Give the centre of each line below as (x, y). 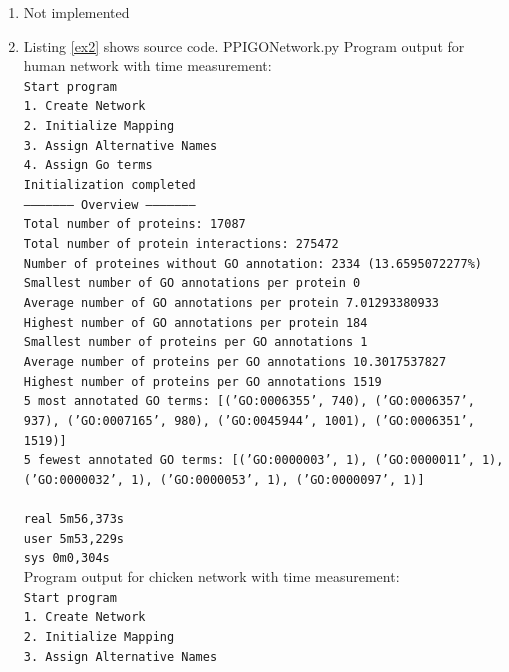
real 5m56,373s (74, 519)
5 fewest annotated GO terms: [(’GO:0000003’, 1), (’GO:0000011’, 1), (263, 460)
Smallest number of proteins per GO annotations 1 (195, 342)
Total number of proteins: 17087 (134, 224)
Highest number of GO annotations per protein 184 (195, 322)
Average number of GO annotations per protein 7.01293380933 (231, 303)
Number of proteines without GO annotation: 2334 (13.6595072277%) (252, 263)
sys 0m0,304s (66, 558)
